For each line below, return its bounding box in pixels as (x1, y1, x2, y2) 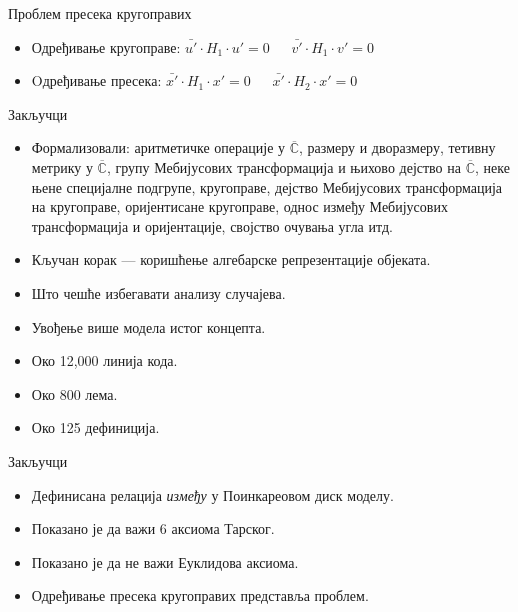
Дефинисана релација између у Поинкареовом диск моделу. (31, 484, 394, 505)
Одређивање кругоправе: (31, 36, 181, 57)
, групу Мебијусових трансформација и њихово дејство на (106, 156, 461, 177)
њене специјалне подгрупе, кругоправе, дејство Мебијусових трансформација (31, 176, 503, 197)
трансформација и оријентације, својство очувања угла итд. (31, 215, 393, 236)
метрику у (31, 156, 93, 177)
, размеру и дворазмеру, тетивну (299, 137, 496, 158)
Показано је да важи (31, 518, 156, 539)
